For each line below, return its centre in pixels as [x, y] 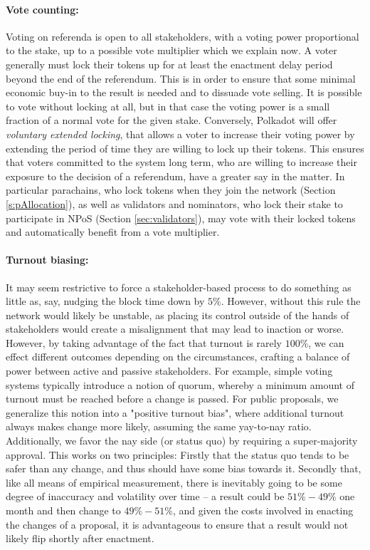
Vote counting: [42, 9]
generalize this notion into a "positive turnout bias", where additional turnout [175, 412]
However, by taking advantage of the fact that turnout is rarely [144, 342]
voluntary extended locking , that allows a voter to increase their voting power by [180, 134]
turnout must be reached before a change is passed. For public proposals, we [172, 399]
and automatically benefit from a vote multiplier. [113, 232]
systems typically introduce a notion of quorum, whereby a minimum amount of [180, 384]
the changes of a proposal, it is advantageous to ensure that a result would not [177, 524]
